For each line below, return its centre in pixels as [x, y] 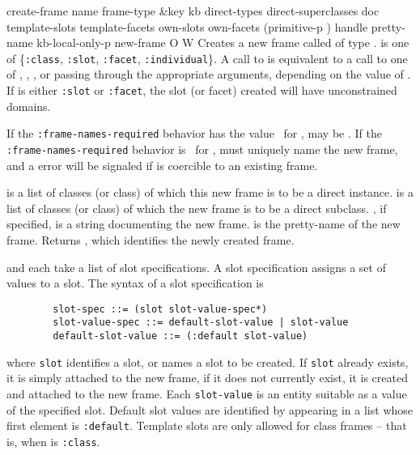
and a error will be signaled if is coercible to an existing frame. [162, 165]
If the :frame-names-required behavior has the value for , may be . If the [194, 133]
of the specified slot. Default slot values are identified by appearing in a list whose [210, 409]
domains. [29, 106]
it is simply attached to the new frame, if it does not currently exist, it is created [207, 378]
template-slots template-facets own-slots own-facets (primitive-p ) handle [187, 26]
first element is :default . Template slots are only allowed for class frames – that [207, 425]
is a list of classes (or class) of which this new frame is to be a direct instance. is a [210, 192]
